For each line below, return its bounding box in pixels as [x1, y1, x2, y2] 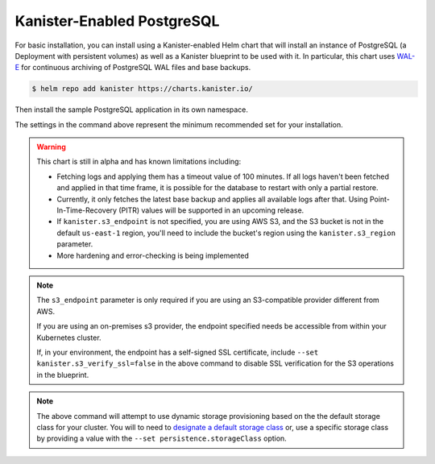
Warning [36, 142, 66, 152]
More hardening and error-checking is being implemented [56, 251, 250, 260]
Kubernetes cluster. [36, 333, 101, 342]
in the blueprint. [36, 370, 89, 379]
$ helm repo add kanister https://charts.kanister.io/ [31, 85, 253, 93]
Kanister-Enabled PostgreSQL [14, 12, 220, 30]
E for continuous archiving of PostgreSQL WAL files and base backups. [14, 63, 251, 72]
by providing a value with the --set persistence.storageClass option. [36, 433, 288, 443]
